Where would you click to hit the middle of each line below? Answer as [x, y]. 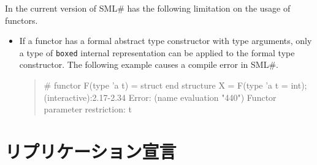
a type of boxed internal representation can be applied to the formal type [157, 52]
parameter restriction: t [88, 109]
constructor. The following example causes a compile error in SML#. [149, 64]
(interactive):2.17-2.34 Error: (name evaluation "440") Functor [160, 97]
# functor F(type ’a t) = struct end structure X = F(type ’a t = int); [175, 85]
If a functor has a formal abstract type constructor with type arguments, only [166, 41]
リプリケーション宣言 [91, 151]
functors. [21, 20]
